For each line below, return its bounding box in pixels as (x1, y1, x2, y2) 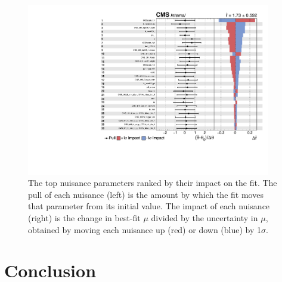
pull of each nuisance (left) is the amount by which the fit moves (28, 188, 264, 200)
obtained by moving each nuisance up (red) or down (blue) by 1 (28, 223, 262, 235)
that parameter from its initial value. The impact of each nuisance (28, 200, 270, 212)
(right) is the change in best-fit (28, 212, 141, 224)
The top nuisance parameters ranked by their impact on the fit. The (28, 176, 277, 189)
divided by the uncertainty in (151, 212, 258, 224)
